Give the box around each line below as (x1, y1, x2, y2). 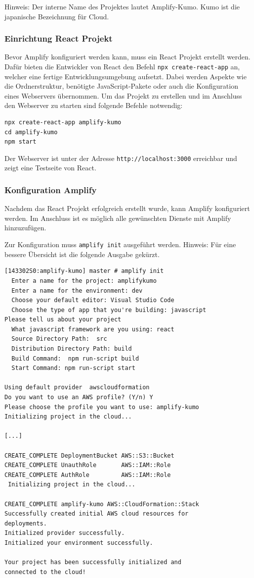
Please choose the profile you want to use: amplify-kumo (4, 403, 199, 411)
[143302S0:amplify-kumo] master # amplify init (4, 267, 164, 275)
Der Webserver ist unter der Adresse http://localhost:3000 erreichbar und (4, 153, 237, 163)
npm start (4, 138, 37, 146)
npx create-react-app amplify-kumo (4, 119, 122, 126)
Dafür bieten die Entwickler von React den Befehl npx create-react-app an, (4, 61, 240, 71)
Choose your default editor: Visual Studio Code (11, 297, 174, 304)
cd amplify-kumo (4, 128, 58, 136)
